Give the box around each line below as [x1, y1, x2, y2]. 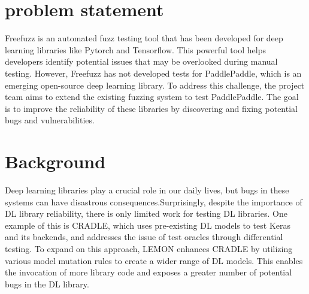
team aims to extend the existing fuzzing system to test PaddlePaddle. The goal [5, 90, 299, 103]
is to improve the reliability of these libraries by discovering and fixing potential [5, 102, 298, 114]
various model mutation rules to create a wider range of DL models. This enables [5, 254, 303, 266]
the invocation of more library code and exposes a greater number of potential [5, 266, 292, 278]
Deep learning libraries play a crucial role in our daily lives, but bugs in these [5, 184, 289, 196]
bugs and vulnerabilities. [5, 114, 95, 126]
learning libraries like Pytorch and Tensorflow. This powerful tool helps [5, 43, 266, 56]
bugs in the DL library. [5, 277, 89, 290]
